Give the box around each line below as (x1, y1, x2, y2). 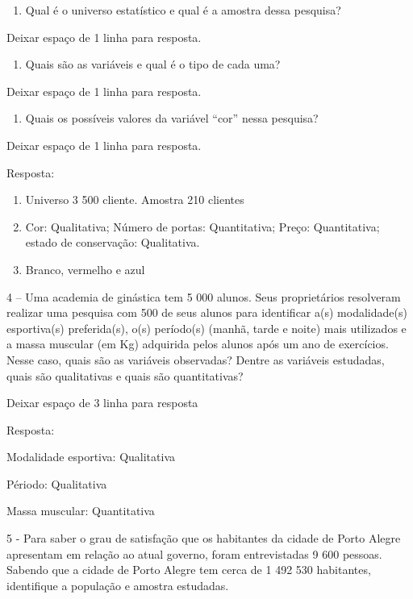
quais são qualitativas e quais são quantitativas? (6, 367, 244, 384)
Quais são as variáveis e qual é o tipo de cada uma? (25, 56, 281, 73)
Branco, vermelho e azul (25, 260, 145, 277)
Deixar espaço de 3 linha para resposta (6, 394, 198, 411)
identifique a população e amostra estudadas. (6, 576, 229, 593)
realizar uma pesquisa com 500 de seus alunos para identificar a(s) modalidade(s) (6, 304, 407, 321)
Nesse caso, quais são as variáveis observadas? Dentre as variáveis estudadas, (6, 351, 385, 368)
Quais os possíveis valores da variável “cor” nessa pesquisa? (25, 110, 319, 127)
